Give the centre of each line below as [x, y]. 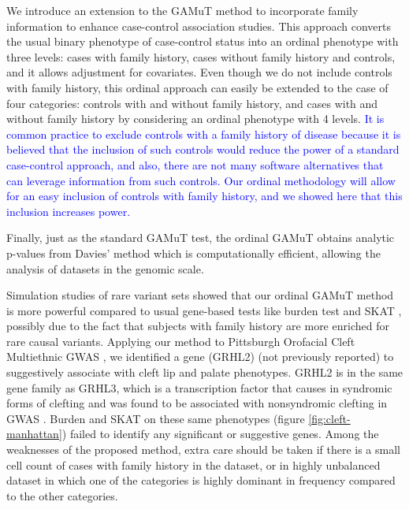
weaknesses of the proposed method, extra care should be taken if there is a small [203, 450]
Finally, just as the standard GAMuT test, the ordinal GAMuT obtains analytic [201, 238]
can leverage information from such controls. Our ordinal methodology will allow [201, 180]
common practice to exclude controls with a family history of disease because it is [204, 134]
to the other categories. [62, 495]
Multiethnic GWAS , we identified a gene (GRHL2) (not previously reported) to [200, 357]
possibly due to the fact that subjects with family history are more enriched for [198, 326]
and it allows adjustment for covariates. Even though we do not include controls [199, 72]
